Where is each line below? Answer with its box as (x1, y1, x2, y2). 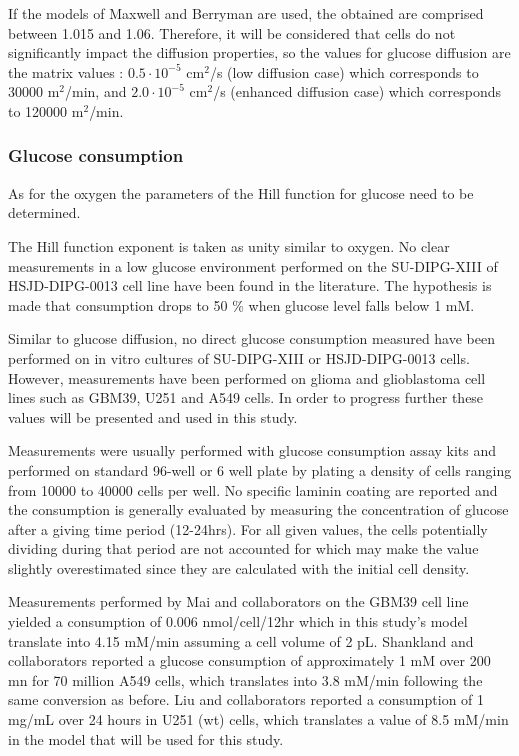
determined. (8, 202, 81, 223)
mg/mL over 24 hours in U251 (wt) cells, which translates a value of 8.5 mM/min (8, 709, 509, 730)
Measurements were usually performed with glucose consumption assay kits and (8, 440, 497, 461)
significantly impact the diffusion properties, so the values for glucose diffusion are (8, 42, 511, 63)
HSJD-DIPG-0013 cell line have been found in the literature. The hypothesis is (8, 275, 492, 296)
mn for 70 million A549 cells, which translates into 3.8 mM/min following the (8, 669, 483, 690)
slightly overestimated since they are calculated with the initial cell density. (8, 557, 470, 578)
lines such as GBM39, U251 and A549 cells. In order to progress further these (8, 387, 484, 408)
